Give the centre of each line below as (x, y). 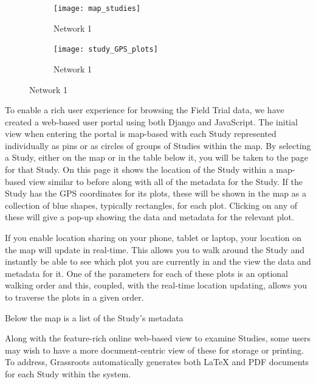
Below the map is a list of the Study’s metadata (94, 317)
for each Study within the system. (68, 373)
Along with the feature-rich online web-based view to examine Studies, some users (158, 338)
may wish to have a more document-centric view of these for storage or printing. (154, 350)
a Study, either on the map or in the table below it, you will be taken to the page (157, 157)
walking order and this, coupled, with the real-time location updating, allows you (156, 285)
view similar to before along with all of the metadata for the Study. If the (165, 181)
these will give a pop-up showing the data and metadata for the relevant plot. (149, 217)
